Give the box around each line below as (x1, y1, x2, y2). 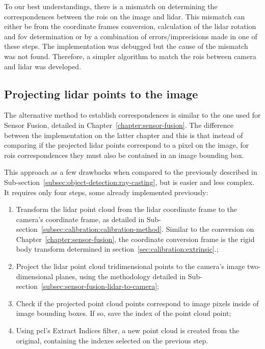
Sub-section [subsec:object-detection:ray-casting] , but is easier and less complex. (4, 176, 255, 187)
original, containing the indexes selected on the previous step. (16, 335, 208, 345)
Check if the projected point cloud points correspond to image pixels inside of (16, 298, 259, 308)
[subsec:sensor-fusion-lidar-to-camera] (41, 281, 157, 291)
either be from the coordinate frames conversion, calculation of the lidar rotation (4, 21, 256, 32)
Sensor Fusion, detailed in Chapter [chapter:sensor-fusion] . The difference (4, 119, 233, 130)
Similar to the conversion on (166, 224, 254, 234)
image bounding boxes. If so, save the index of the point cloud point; (16, 308, 231, 318)
